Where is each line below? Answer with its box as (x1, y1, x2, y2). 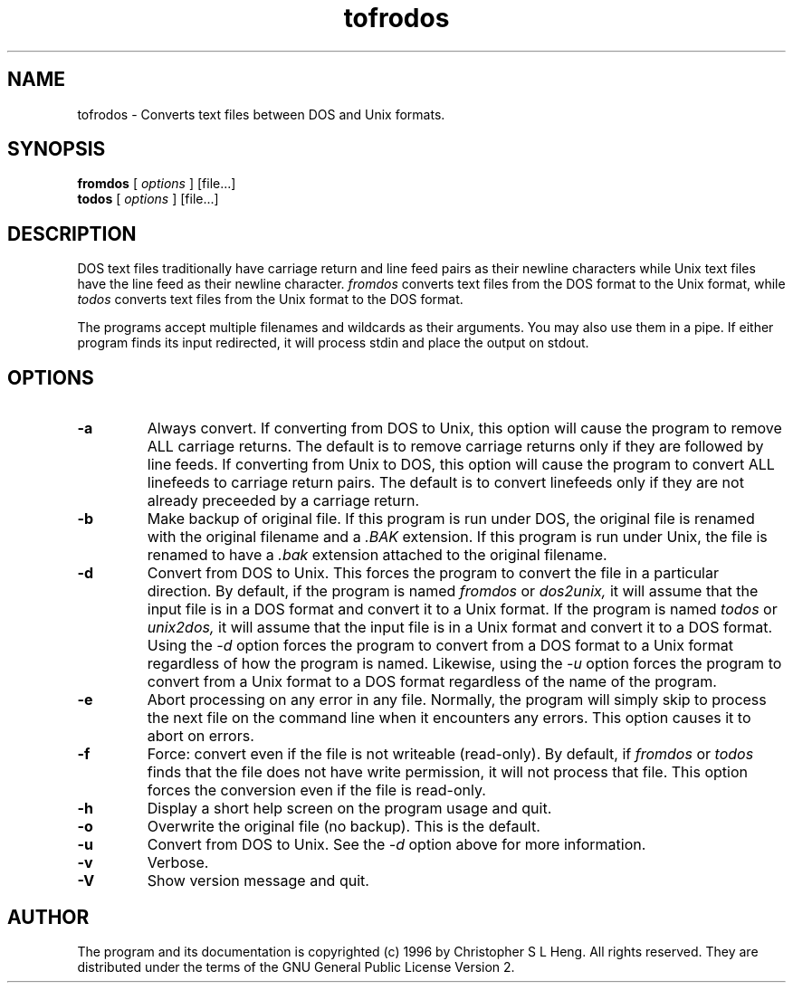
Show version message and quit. (147, 871, 369, 890)
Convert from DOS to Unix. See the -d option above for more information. (147, 835, 646, 854)
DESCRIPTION (7, 222, 137, 245)
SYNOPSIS (7, 138, 106, 161)
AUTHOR (7, 905, 90, 928)
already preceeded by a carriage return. (147, 491, 420, 510)
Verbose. (147, 853, 209, 872)
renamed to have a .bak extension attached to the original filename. (147, 546, 607, 565)
